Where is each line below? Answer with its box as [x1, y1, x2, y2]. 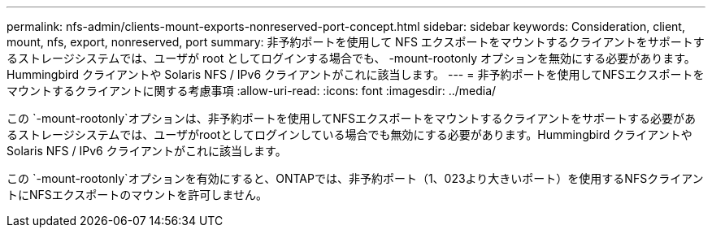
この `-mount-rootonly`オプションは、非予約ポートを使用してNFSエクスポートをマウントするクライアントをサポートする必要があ [7, 111, 697, 125]
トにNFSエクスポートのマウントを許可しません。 [7, 188, 267, 201]
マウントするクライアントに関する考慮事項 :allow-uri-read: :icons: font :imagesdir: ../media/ [7, 84, 497, 97]
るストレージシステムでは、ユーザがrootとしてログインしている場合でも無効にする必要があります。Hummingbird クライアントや [7, 128, 692, 141]
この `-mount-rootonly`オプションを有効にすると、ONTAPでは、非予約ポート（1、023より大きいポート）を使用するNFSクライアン [7, 171, 704, 185]
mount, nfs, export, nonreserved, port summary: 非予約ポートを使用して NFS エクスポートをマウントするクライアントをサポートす [7, 35, 705, 49]
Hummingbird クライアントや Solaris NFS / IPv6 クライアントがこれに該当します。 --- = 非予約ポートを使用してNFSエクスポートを [7, 67, 705, 81]
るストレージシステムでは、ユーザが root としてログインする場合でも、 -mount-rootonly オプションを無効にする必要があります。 [7, 51, 696, 65]
